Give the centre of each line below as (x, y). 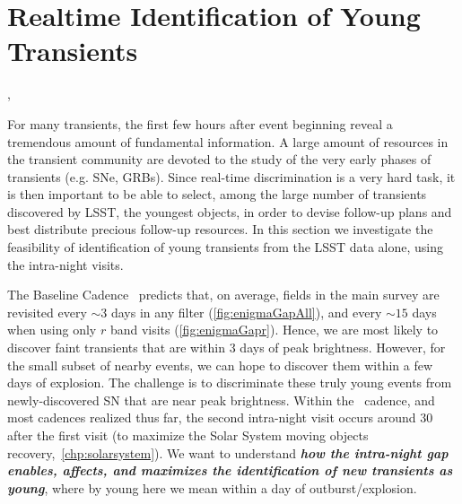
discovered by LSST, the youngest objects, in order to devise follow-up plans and (230, 211)
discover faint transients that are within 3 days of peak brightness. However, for (227, 348)
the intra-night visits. (65, 264)
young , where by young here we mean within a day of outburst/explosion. (212, 487)
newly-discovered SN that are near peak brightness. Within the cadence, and (221, 400)
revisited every (47, 312)
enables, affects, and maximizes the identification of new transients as (230, 470)
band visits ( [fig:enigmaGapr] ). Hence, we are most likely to (274, 330)
